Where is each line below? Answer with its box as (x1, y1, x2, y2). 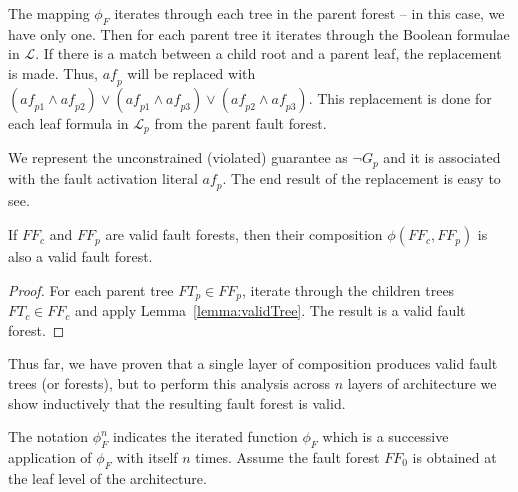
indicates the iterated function (112, 426, 298, 447)
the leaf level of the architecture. (8, 467, 207, 488)
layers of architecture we (347, 372, 497, 393)
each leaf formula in (8, 112, 129, 133)
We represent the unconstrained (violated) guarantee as (8, 147, 348, 168)
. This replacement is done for (308, 87, 492, 108)
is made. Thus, (8, 62, 98, 83)
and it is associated (383, 147, 501, 168)
